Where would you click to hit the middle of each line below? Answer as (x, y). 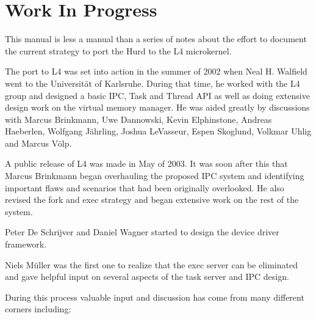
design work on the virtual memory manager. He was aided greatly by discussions (157, 107)
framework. (26, 244)
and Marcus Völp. (38, 143)
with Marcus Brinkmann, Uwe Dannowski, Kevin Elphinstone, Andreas (138, 119)
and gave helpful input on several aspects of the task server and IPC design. (147, 277)
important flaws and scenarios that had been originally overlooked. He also (145, 187)
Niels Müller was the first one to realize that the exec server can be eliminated (151, 264)
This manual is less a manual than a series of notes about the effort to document (156, 39)
